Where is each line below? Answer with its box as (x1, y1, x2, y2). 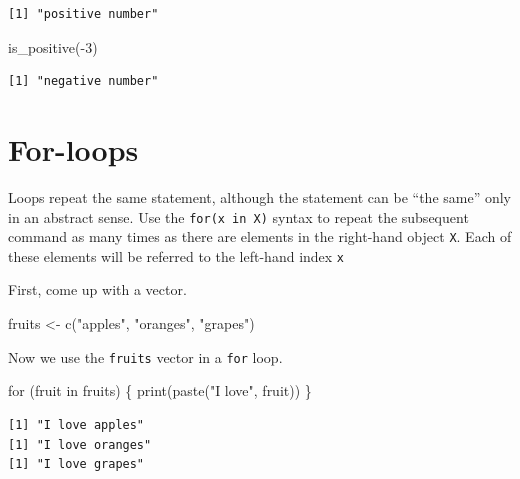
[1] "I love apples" (8, 417, 145, 432)
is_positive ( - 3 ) (8, 36, 98, 57)
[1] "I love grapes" (8, 457, 145, 472)
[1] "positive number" (8, 7, 159, 21)
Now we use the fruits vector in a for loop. (8, 346, 283, 367)
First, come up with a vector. (8, 279, 187, 300)
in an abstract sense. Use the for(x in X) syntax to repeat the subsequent (8, 206, 469, 227)
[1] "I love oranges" (8, 437, 152, 452)
